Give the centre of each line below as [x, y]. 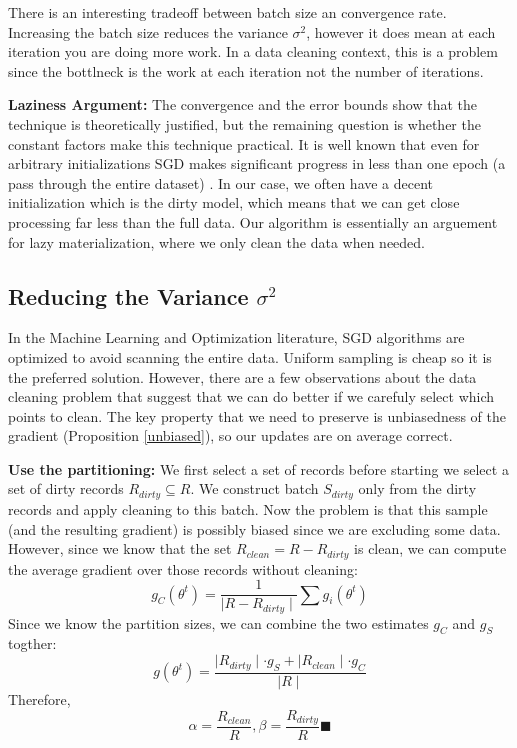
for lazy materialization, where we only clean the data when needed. [216, 241]
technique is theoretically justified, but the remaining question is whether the [244, 123]
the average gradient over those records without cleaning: [183, 568]
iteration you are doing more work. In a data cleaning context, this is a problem [253, 51]
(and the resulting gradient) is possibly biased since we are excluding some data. [254, 528]
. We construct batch [254, 488]
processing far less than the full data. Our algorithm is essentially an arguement [253, 221]
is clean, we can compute [430, 548]
